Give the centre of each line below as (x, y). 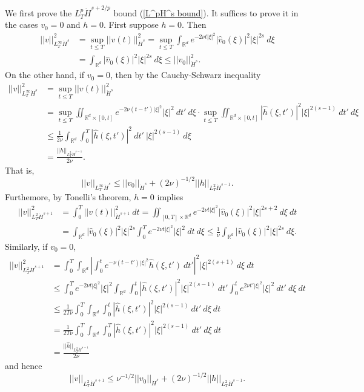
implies (170, 197)
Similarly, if (26, 246)
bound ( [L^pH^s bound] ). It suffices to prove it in (206, 12)
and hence (24, 366)
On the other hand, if (45, 75)
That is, (20, 170)
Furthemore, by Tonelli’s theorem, (68, 197)
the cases (22, 24)
